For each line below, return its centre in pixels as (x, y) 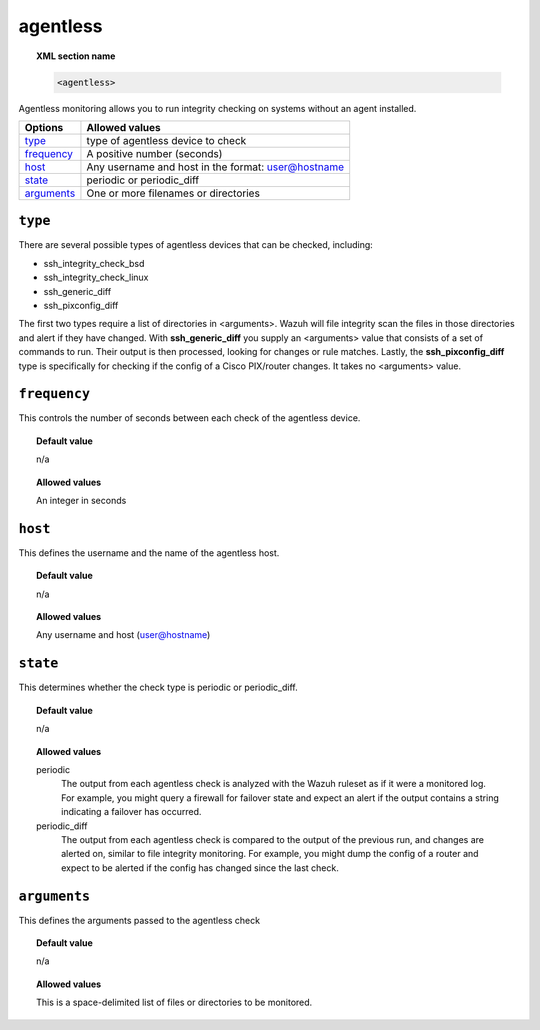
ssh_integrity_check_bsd (94, 263)
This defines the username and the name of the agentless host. (149, 552)
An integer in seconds (81, 501)
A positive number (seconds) (154, 153)
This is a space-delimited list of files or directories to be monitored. (174, 1002)
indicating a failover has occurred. (131, 812)
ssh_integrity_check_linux (96, 277)
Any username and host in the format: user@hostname (215, 167)
